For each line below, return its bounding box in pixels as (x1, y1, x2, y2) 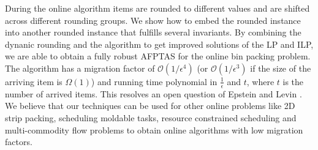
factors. (5, 135, 32, 148)
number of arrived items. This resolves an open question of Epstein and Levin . (5, 87, 302, 100)
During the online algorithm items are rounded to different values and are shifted (5, 2, 310, 14)
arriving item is (5, 75, 62, 88)
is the (282, 75, 304, 88)
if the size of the (250, 61, 311, 74)
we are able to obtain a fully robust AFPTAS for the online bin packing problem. (5, 50, 311, 62)
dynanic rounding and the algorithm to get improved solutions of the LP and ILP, (5, 37, 314, 50)
